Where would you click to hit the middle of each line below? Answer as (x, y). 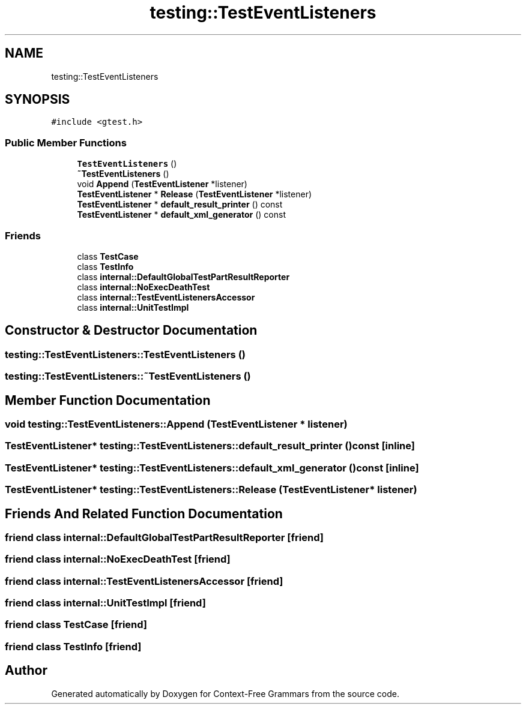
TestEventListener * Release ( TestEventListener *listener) (195, 194)
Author (26, 671)
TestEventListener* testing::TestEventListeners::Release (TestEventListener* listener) (211, 490)
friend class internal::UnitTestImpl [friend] (105, 603)
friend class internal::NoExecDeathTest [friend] (118, 559)
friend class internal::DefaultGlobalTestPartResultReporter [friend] (164, 537)
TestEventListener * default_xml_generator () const (181, 215)
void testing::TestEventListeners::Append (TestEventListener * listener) (176, 424)
